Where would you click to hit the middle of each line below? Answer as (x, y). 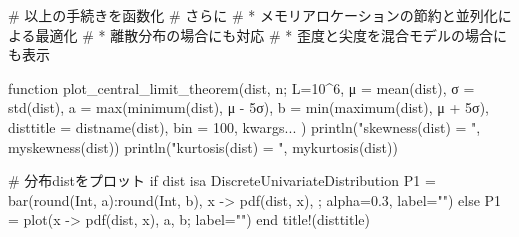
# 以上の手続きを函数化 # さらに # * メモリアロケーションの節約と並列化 (253, 15)
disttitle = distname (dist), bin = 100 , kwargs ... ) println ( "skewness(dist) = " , (244, 126)
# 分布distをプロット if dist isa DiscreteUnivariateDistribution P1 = (222, 180)
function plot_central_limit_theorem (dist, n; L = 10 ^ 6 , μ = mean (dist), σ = (241, 87)
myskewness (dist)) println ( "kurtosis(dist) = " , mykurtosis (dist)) (203, 146)
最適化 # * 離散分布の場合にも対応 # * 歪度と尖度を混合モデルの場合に (271, 34)
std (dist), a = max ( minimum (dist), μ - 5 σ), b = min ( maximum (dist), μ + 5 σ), (248, 107)
